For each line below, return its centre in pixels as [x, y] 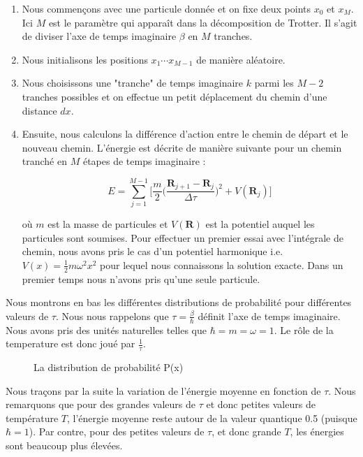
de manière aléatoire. [241, 59]
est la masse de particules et [108, 224]
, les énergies [317, 431]
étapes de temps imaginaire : [144, 161]
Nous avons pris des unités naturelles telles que [106, 329]
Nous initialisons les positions [85, 59]
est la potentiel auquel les [260, 224]
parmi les [274, 83]
